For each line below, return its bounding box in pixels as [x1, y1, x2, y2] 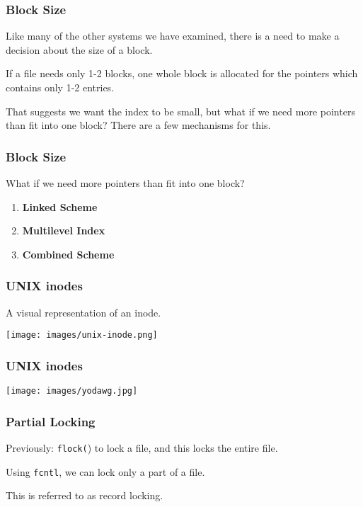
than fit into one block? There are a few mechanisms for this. [6, 118, 271, 132]
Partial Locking [6, 412, 96, 430]
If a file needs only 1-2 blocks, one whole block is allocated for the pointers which [6, 66, 358, 81]
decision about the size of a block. [6, 42, 153, 57]
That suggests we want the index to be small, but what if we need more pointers [6, 103, 355, 118]
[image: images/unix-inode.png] [6, 330, 158, 341]
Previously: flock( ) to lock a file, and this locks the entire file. [6, 440, 278, 455]
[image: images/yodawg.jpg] [6, 386, 138, 397]
